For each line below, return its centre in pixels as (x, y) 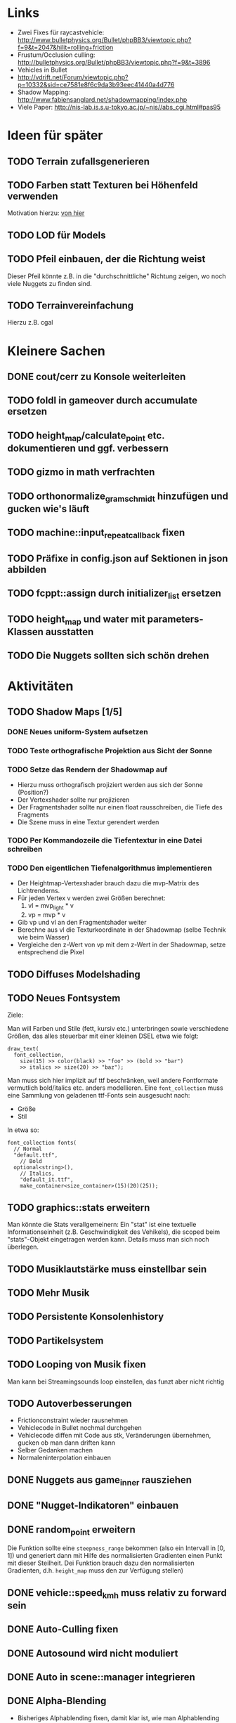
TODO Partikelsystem (55, 1340)
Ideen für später (55, 136)
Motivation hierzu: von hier (46, 213)
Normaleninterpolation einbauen (64, 1458)
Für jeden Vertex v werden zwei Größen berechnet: (91, 898)
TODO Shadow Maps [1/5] (65, 711)
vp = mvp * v (47, 915)
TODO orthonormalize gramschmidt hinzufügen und (118, 497)
